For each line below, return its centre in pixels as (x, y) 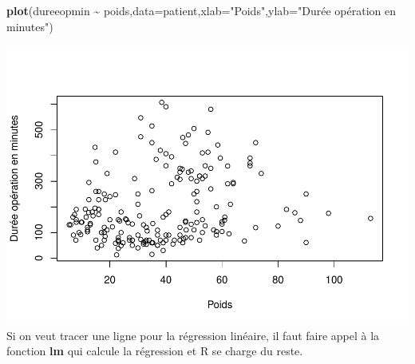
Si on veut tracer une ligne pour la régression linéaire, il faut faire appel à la (193, 335)
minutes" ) (30, 26)
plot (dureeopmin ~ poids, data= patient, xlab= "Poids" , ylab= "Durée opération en (201, 10)
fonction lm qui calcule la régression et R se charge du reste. (155, 351)
